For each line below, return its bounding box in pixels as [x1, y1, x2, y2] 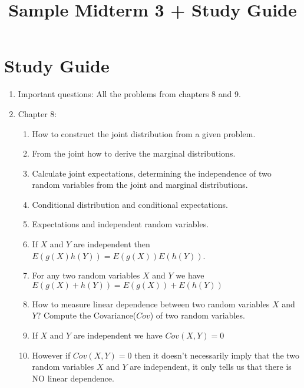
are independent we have [73, 329, 163, 341]
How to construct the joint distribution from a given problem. [32, 127, 256, 140]
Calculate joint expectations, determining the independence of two [32, 167, 272, 179]
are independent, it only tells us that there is [130, 360, 292, 373]
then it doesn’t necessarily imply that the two [134, 349, 300, 361]
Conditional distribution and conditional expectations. [32, 198, 228, 210]
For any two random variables [32, 269, 140, 281]
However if [32, 349, 71, 361]
